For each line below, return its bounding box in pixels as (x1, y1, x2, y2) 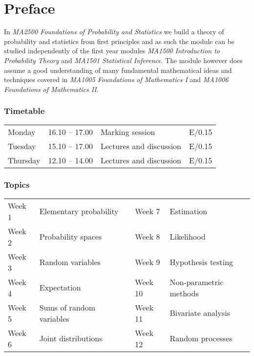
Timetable (4, 105, 45, 117)
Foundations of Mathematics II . (4, 84, 99, 94)
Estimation (169, 205, 208, 217)
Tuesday (8, 140, 36, 152)
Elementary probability (39, 205, 119, 217)
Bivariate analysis (169, 307, 231, 319)
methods (169, 287, 199, 299)
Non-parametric (169, 276, 224, 288)
